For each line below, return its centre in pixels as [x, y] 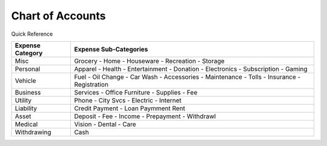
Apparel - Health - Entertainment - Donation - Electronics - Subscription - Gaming [191, 68]
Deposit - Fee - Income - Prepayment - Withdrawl [145, 116]
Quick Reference [32, 34]
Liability [26, 108]
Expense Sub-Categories [111, 49]
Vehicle [25, 81]
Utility [23, 100]
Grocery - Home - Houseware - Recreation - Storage [150, 61]
